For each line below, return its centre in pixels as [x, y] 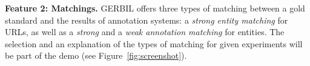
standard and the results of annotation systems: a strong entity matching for [147, 20]
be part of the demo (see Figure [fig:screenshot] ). [96, 55]
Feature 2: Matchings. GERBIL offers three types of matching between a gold [155, 8]
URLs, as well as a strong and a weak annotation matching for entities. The [145, 32]
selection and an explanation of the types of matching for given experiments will [154, 43]
